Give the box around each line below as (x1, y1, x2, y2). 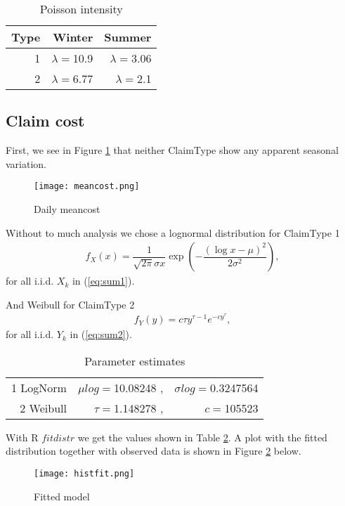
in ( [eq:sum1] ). (72, 273, 135, 288)
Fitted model (34, 488, 90, 503)
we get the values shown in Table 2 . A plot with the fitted (77, 429, 327, 444)
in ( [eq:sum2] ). (70, 327, 132, 342)
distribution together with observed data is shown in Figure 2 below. (6, 443, 301, 458)
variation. (6, 156, 47, 171)
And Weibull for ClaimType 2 (6, 297, 135, 311)
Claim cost (6, 110, 85, 131)
